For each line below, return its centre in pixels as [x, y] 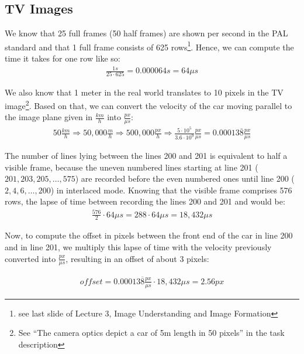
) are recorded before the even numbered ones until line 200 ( [185, 178]
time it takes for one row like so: [63, 58]
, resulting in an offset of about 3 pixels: [137, 258]
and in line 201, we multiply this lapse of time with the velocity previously [138, 247]
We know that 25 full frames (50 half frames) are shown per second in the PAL [146, 33]
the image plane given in [49, 117]
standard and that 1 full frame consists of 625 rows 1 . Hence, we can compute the [149, 46]
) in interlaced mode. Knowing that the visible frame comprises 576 [171, 190]
